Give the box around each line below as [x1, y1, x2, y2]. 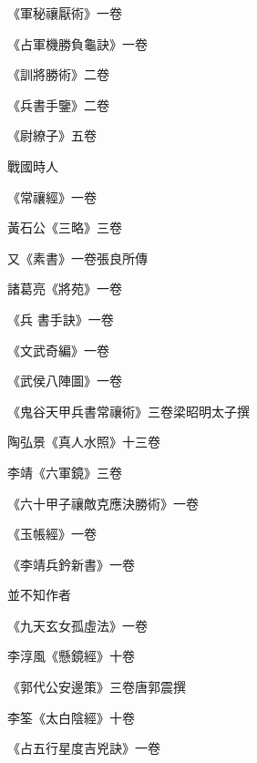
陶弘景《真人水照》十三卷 [7, 432, 160, 451]
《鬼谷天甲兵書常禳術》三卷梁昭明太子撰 [7, 401, 250, 420]
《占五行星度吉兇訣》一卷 [7, 738, 160, 758]
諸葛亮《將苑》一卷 [7, 279, 122, 298]
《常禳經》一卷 [7, 187, 97, 206]
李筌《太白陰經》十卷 [7, 707, 135, 727]
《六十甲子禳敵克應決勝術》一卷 [7, 493, 199, 512]
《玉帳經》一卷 [7, 524, 97, 543]
